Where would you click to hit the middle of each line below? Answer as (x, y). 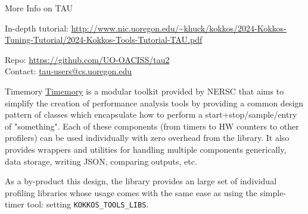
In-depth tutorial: (37, 28)
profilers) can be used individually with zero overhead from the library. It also (147, 138)
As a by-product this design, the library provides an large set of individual (141, 181)
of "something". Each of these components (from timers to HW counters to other (152, 126)
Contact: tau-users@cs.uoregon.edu (69, 71)
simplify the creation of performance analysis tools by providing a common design (154, 103)
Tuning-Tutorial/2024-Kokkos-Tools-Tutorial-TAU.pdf (104, 40)
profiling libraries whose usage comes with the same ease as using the (131, 192)
